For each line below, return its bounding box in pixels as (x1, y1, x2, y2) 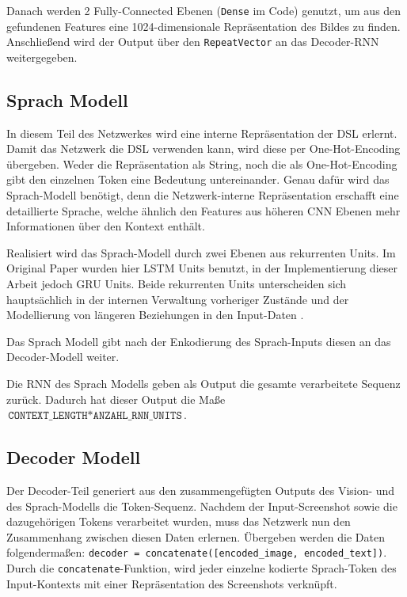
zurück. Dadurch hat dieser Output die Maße (6, 390, 226, 407)
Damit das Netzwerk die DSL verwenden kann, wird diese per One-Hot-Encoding (6, 140, 401, 157)
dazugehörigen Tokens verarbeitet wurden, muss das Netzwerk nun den (6, 513, 351, 530)
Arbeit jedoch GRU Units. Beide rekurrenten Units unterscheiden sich (6, 276, 347, 292)
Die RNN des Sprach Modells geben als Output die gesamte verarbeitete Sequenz (6, 375, 401, 392)
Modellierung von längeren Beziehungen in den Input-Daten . (6, 306, 304, 323)
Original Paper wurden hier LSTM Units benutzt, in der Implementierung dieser (6, 260, 397, 276)
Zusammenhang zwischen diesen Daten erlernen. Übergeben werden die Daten (6, 528, 385, 545)
